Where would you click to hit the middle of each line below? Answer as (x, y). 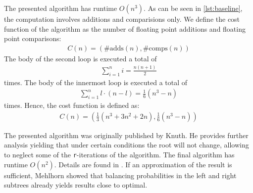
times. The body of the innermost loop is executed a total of (96, 82)
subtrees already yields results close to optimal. (76, 185)
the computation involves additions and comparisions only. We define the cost (122, 19)
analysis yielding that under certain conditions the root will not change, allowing (126, 145)
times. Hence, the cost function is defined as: (72, 105)
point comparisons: (33, 38)
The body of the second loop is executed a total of (80, 58)
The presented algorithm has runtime (61, 8)
